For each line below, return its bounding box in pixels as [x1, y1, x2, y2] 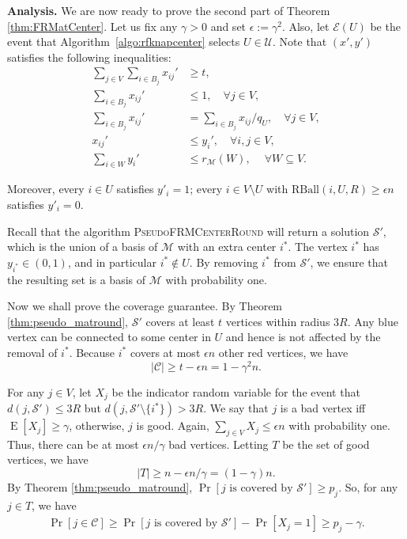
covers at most [130, 344, 201, 360]
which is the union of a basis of [7, 238, 158, 255]
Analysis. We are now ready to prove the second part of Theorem [7, 2, 330, 18]
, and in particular [67, 253, 157, 270]
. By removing [189, 253, 258, 270]
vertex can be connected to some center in [7, 328, 211, 345]
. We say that [203, 400, 269, 416]
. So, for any [338, 479, 398, 495]
